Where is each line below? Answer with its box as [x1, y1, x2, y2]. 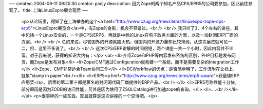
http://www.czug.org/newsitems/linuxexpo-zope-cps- [117, 18, 226, 24]
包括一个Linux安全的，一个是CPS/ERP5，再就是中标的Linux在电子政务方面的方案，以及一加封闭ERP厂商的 [25, 32, 238, 38]
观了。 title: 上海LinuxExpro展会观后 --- [9, 7, 88, 13]
